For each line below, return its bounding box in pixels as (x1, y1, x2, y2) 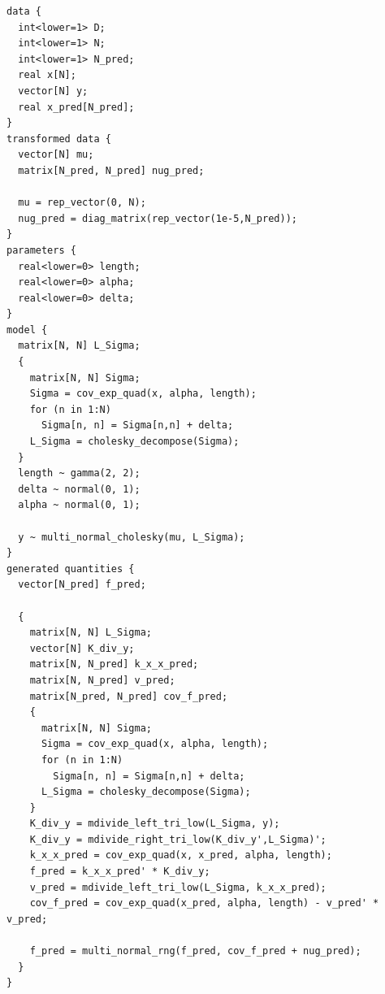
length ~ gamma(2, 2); (18, 467, 141, 480)
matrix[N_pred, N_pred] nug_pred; (18, 164, 205, 176)
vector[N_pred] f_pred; (18, 579, 146, 591)
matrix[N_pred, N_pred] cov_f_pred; (29, 690, 228, 702)
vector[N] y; (18, 85, 89, 97)
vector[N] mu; (18, 149, 94, 161)
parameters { (6, 244, 76, 256)
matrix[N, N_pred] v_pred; (29, 674, 175, 686)
